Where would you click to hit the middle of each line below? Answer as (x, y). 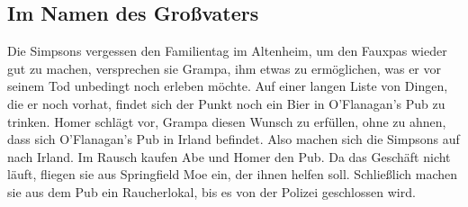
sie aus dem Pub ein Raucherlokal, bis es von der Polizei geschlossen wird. (211, 191)
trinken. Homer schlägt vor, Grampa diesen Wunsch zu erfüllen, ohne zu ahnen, (227, 121)
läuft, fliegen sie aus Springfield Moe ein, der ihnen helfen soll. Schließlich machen (233, 174)
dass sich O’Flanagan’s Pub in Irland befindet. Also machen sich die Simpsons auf (234, 139)
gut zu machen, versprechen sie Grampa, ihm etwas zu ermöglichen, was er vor (225, 68)
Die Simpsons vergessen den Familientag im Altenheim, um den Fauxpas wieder (227, 51)
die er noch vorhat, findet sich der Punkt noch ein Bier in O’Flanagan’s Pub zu (226, 103)
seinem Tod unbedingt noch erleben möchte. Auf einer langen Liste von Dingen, (228, 86)
